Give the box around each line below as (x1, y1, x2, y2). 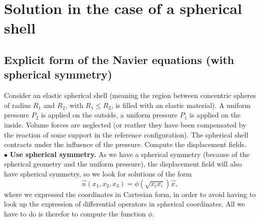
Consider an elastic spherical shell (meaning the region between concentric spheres (4, 90, 256, 100)
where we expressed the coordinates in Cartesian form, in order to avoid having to (4, 188, 256, 199)
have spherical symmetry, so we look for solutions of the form (4, 168, 192, 178)
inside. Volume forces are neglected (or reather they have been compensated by (4, 119, 246, 129)
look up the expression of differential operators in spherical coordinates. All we (4, 198, 245, 209)
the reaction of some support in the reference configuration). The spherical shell (4, 129, 248, 139)
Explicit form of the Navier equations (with (4, 51, 234, 67)
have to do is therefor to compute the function (4, 208, 146, 218)
